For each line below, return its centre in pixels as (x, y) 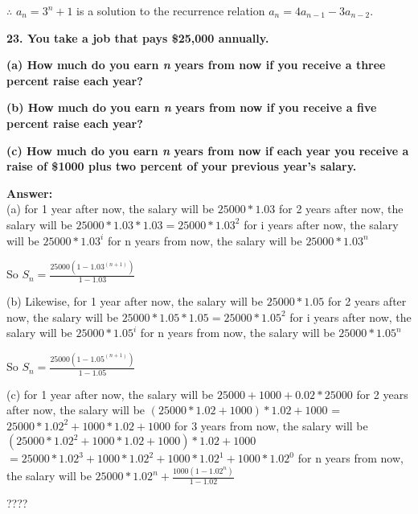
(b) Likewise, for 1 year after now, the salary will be (135, 301)
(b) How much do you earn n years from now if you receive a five (192, 107)
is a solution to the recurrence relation (171, 10)
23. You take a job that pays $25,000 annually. (138, 37)
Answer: (30, 193)
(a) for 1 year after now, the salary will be (111, 209)
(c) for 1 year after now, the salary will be (110, 394)
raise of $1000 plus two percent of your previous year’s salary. (182, 166)
